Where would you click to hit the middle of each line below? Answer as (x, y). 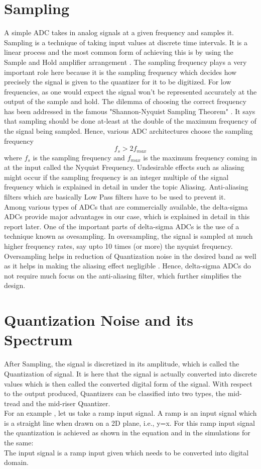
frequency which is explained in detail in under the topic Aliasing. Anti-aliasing (126, 187)
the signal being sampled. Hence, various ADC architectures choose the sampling (128, 131)
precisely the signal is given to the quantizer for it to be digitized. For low (118, 82)
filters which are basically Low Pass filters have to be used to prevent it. (115, 197)
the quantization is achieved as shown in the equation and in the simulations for (127, 433)
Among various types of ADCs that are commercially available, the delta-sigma (126, 206)
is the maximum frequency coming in (200, 157)
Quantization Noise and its (99, 320)
